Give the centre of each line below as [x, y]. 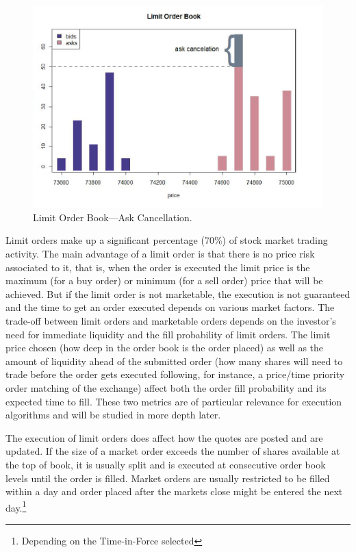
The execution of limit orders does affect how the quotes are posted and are [164, 437]
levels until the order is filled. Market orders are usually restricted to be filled [168, 478]
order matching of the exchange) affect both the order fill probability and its [166, 388]
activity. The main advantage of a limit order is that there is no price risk [160, 254]
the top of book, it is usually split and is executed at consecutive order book [166, 464]
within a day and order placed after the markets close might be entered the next [174, 491]
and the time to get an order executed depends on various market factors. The [170, 307]
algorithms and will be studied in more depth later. [113, 415]
